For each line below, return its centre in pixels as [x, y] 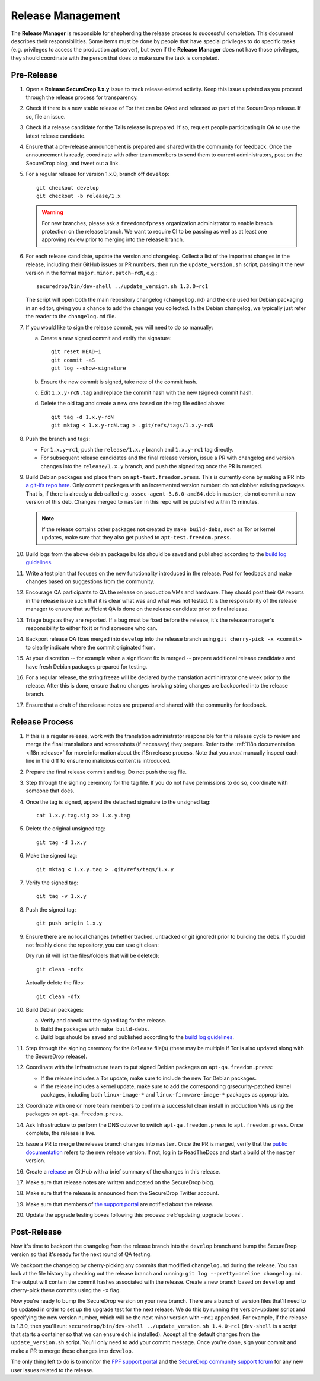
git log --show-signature [89, 368]
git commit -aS [73, 360]
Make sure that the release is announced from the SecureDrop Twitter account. [122, 1193]
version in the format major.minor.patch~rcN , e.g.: [92, 273]
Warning [52, 212]
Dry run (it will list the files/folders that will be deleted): [92, 956]
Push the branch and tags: [58, 439]
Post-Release [36, 1232]
